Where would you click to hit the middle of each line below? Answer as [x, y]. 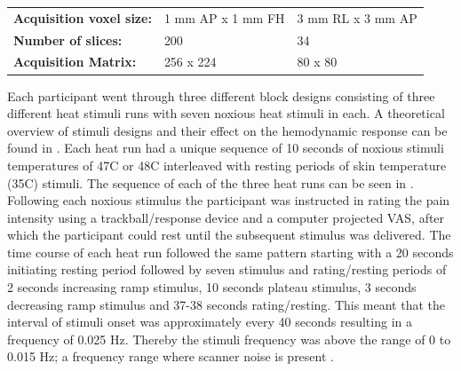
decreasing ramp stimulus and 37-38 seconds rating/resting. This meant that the [227, 304]
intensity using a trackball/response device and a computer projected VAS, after [226, 217]
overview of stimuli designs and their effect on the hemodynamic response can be [227, 130]
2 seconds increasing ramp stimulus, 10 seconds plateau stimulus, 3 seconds [212, 287]
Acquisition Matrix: [75, 62]
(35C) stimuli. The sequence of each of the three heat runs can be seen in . [211, 182]
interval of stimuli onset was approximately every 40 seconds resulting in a [210, 322]
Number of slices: [68, 39]
